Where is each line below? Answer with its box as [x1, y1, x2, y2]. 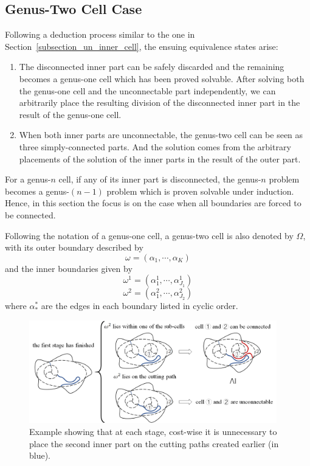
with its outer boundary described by [5, 241, 143, 254]
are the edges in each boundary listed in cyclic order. [41, 299, 238, 312]
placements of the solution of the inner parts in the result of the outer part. [19, 152, 301, 165]
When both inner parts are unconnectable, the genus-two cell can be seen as [19, 128, 303, 141]
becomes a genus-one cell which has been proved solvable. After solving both [19, 72, 305, 85]
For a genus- [5, 173, 51, 186]
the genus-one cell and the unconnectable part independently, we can [19, 84, 276, 97]
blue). [29, 449, 51, 462]
